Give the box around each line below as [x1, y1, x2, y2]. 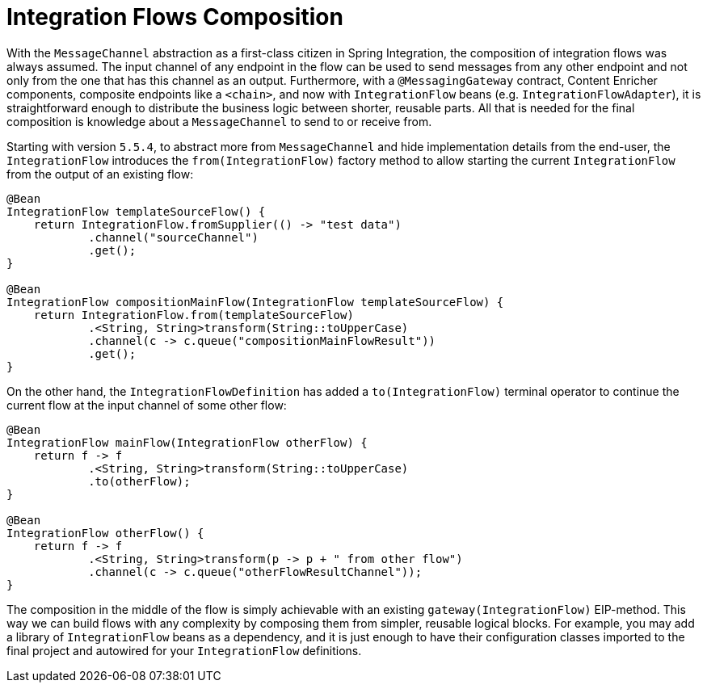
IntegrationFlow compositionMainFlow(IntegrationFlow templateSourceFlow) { [6, 295, 504, 309]
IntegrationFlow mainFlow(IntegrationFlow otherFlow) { [6, 435, 368, 449]
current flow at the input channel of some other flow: [6, 397, 287, 412]
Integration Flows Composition [6, 3, 343, 31]
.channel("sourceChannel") [88, 230, 259, 244]
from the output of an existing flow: [6, 166, 194, 181]
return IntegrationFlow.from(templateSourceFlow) [33, 308, 354, 321]
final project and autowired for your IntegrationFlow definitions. [6, 643, 362, 657]
